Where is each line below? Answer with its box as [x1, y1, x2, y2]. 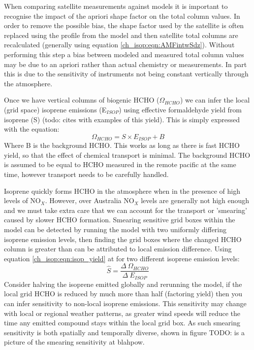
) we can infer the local [180, 95, 250, 105]
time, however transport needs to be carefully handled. [4, 169, 169, 179]
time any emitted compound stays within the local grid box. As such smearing [4, 317, 240, 328]
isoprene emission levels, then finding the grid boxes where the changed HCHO [4, 234, 242, 244]
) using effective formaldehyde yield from [119, 104, 242, 114]
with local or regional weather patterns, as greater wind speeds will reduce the [4, 308, 241, 318]
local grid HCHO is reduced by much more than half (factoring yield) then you [4, 288, 243, 299]
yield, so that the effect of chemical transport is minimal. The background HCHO [4, 149, 251, 160]
